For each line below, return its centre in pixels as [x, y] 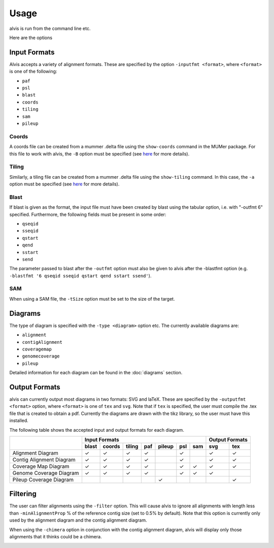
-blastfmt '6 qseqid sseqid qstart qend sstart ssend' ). [80, 276]
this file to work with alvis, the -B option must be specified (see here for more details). [99, 154]
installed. [19, 421]
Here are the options [31, 38]
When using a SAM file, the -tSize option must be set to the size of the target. [92, 299]
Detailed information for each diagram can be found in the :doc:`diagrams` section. [96, 373]
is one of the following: [33, 72]
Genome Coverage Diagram [46, 473]
